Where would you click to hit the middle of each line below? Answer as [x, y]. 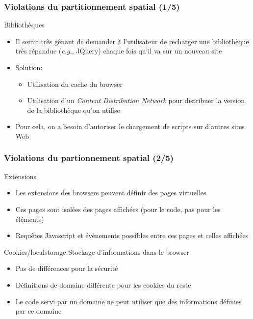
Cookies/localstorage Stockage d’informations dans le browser [97, 252]
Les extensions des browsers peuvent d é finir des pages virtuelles [111, 193]
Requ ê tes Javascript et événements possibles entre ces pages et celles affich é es [132, 235]
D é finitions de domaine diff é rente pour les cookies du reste [103, 284]
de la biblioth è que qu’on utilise [74, 110]
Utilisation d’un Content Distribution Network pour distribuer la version [136, 100]
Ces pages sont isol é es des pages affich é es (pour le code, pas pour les [118, 209]
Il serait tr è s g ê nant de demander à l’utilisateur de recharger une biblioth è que [132, 41]
